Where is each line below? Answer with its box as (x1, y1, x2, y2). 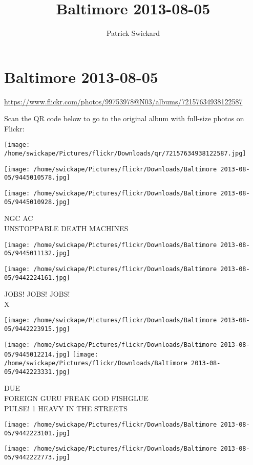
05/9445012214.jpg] (4, 351, 70, 359)
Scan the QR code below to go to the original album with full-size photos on (4, 113, 244, 124)
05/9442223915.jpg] (4, 325, 70, 333)
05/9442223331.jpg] (4, 368, 70, 375)
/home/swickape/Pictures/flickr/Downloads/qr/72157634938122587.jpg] (4, 150, 246, 158)
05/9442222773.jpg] (4, 454, 70, 461)
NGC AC (4, 213, 33, 224)
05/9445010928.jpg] (4, 198, 70, 206)
